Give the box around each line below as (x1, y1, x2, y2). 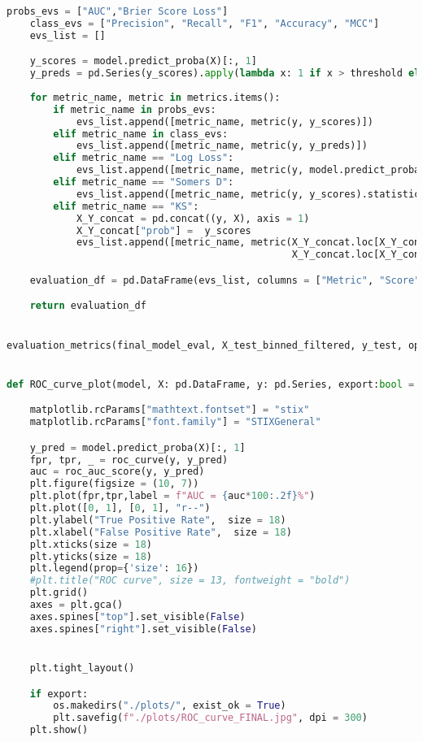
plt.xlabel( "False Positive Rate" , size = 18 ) (29, 526, 292, 538)
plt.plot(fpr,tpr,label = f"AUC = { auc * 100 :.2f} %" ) (29, 490, 316, 502)
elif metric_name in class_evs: (53, 128, 229, 140)
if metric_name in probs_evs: (53, 103, 216, 115)
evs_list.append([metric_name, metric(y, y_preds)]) (76, 140, 368, 152)
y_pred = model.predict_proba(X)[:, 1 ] (29, 441, 246, 453)
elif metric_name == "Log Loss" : (53, 152, 234, 164)
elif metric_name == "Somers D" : (53, 176, 234, 189)
